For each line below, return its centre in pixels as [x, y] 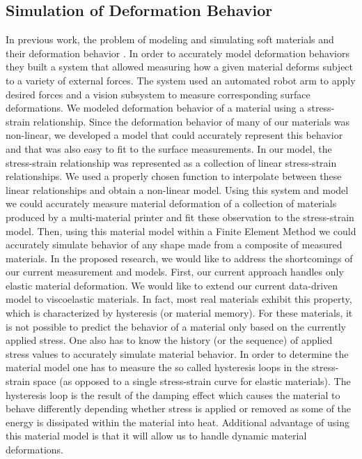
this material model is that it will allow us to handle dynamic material [156, 436]
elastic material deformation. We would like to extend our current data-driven [172, 285]
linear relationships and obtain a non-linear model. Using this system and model [177, 189]
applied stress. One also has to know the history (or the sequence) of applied [169, 340]
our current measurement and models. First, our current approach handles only [175, 272]
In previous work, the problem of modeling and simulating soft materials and [170, 39]
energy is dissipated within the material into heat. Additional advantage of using [178, 422]
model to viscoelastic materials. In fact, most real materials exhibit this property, [179, 299]
